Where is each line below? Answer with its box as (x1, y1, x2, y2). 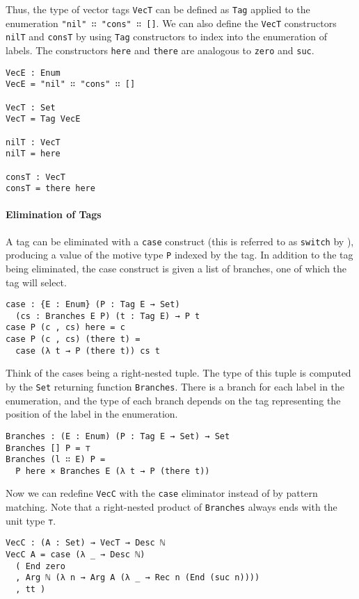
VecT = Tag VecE (6, 114, 81, 124)
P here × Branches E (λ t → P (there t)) (15, 466, 210, 476)
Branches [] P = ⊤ (6, 443, 90, 453)
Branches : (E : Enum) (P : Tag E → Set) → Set (6, 431, 230, 441)
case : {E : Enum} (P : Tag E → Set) (6, 299, 180, 310)
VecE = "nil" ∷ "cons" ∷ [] (6, 79, 136, 90)
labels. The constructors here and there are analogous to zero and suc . (6, 42, 314, 57)
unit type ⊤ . (6, 513, 56, 527)
